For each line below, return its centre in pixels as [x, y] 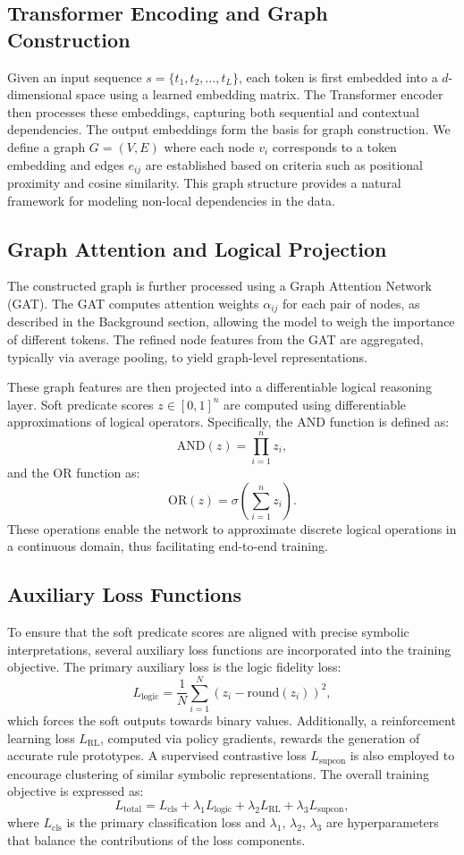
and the [28, 473]
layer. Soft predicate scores [80, 404]
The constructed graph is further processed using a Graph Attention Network [219, 286]
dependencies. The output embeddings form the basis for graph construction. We [229, 129]
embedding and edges [66, 164]
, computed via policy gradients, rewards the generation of [260, 737]
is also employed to [402, 755]
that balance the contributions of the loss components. [156, 839]
